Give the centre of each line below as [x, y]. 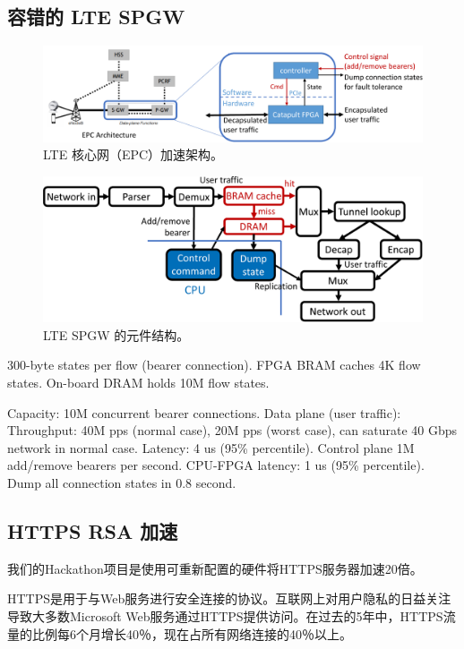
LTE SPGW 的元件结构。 [116, 334]
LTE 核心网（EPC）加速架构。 [133, 154]
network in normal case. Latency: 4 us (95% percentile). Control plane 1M [211, 447]
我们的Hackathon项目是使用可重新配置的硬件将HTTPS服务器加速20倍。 [215, 568]
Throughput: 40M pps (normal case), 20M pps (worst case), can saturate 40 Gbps [232, 430]
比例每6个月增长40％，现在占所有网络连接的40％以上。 [192, 633]
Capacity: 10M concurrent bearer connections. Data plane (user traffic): [204, 412]
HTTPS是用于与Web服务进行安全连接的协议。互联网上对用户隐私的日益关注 [229, 598]
